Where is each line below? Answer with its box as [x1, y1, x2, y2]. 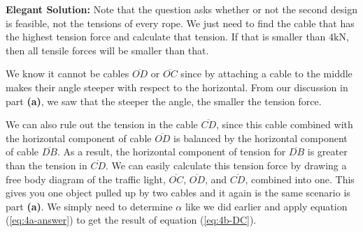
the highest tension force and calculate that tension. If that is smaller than [6, 29, 326, 44]
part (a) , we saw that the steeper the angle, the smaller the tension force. [6, 93, 322, 108]
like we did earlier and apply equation [185, 199, 348, 213]
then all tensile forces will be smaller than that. [6, 42, 209, 57]
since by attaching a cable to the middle [180, 66, 353, 81]
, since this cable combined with [216, 117, 353, 132]
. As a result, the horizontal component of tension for [57, 144, 286, 159]
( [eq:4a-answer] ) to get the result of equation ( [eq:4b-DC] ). [6, 212, 257, 227]
